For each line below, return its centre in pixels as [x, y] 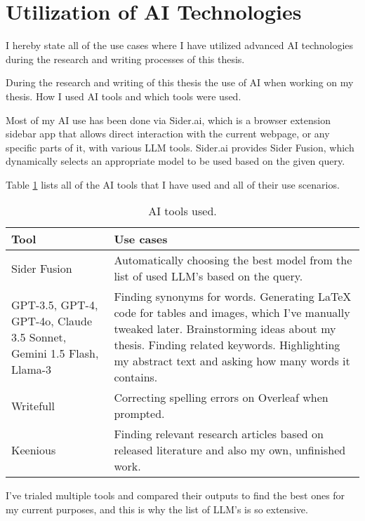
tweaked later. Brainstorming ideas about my [225, 329]
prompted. [139, 414]
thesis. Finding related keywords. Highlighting [227, 345]
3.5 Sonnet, [39, 337]
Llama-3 [32, 369]
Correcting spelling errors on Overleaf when [221, 398]
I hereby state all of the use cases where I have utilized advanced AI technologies [180, 45]
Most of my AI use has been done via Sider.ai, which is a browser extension [168, 120]
